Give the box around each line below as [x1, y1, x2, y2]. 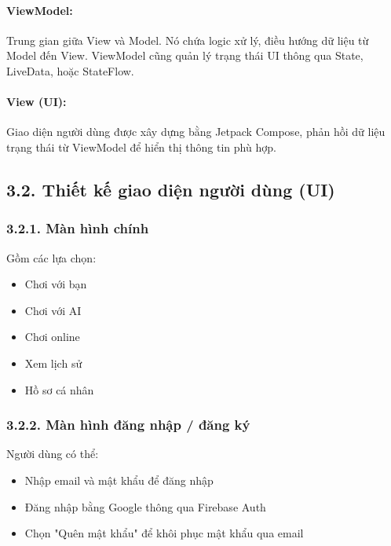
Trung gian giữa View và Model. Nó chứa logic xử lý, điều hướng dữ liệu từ [6, 31, 369, 48]
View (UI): [6, 93, 67, 110]
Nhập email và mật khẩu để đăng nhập [24, 471, 214, 488]
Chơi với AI [24, 302, 82, 318]
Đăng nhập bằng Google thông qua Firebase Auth [24, 498, 266, 515]
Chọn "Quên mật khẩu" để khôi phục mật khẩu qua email [24, 525, 304, 541]
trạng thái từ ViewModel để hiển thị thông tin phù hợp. [6, 138, 276, 155]
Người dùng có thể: [6, 445, 99, 462]
